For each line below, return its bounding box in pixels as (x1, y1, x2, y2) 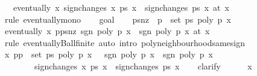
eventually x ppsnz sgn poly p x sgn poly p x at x (4, 25, 210, 37)
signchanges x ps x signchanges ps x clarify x (34, 59, 252, 72)
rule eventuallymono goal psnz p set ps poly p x (4, 13, 231, 25)
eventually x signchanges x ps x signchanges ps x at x (13, 1, 229, 13)
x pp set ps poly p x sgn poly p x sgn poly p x (4, 48, 213, 60)
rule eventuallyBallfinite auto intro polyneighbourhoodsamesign (4, 36, 246, 48)
